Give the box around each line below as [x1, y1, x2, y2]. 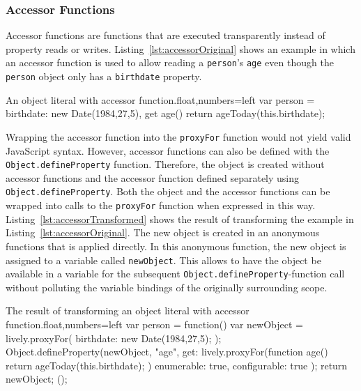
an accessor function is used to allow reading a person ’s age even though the [6, 55, 334, 70]
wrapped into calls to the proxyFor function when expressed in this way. [6, 198, 316, 213]
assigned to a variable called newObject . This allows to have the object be [6, 252, 321, 267]
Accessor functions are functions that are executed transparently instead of [6, 28, 325, 43]
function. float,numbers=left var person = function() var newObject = [6, 317, 304, 331]
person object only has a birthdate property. [6, 69, 202, 84]
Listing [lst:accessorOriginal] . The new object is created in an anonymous [6, 225, 320, 240]
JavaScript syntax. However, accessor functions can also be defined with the [6, 143, 330, 158]
